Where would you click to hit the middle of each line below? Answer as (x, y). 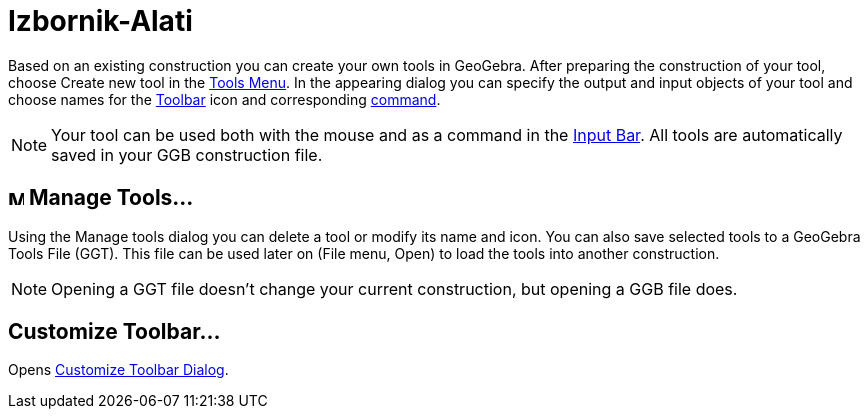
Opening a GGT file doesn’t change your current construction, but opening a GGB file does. (394, 288)
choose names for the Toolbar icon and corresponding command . (224, 99)
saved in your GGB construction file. (187, 154)
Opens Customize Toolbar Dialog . (118, 370)
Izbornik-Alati (100, 21)
